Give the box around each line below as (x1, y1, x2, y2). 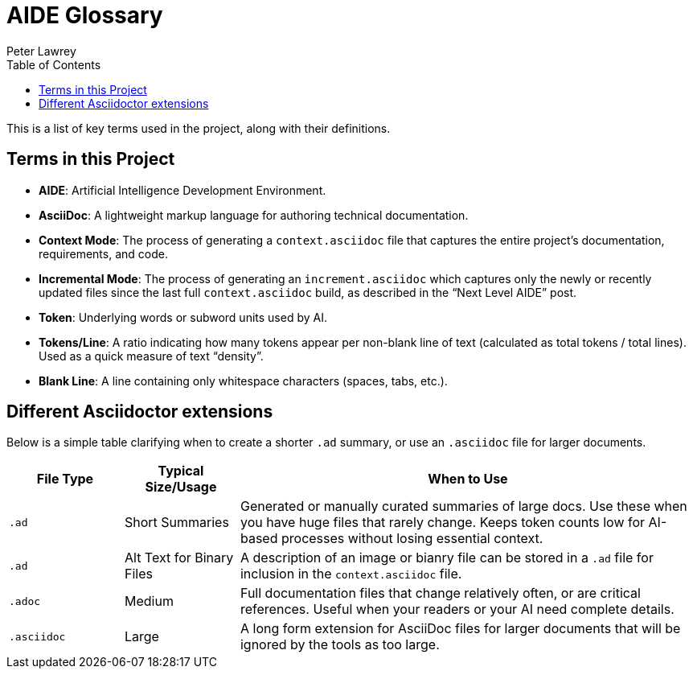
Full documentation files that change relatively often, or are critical (240, 585, 641, 602)
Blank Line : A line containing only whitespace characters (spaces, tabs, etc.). (39, 373, 448, 388)
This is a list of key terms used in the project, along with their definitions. (6, 121, 391, 135)
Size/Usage (145, 479, 217, 496)
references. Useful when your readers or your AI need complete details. (240, 601, 675, 618)
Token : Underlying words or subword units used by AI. (39, 310, 327, 324)
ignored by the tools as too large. (240, 636, 440, 653)
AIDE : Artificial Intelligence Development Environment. (39, 183, 326, 197)
